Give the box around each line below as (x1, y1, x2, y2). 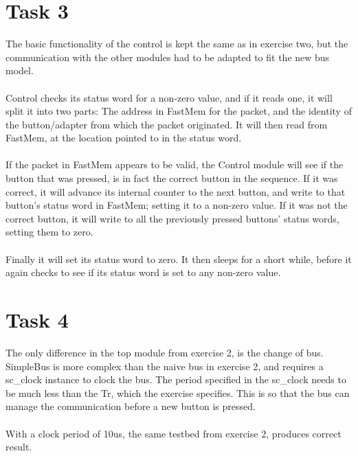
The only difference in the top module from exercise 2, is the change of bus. (5, 345, 324, 359)
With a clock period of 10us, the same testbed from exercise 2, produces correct (5, 426, 342, 440)
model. (5, 63, 34, 78)
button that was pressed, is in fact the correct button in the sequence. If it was (5, 171, 338, 185)
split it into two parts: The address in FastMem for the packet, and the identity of (5, 104, 352, 118)
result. (5, 440, 32, 454)
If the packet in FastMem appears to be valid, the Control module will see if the (5, 157, 344, 172)
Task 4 (5, 306, 69, 333)
